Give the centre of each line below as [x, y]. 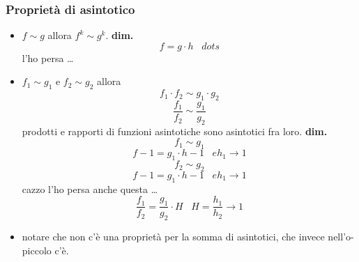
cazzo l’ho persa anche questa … [90, 188]
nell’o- [341, 237]
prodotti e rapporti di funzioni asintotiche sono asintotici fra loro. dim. [175, 131]
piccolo [37, 250]
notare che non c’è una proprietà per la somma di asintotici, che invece [173, 237]
